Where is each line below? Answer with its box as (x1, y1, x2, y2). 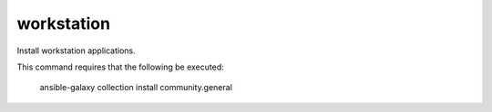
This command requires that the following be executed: (16, 61, 224, 72)
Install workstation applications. (16, 45, 136, 56)
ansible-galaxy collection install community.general (39, 82, 232, 93)
